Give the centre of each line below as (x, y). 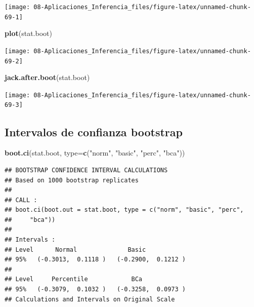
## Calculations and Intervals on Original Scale (90, 299)
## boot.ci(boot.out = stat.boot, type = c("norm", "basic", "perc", (124, 210)
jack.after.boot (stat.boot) (47, 77)
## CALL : (21, 200)
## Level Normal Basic (75, 250)
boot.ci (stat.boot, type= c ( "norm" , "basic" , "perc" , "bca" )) (95, 153)
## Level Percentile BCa (74, 279)
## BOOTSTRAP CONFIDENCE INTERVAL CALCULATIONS (86, 170)
